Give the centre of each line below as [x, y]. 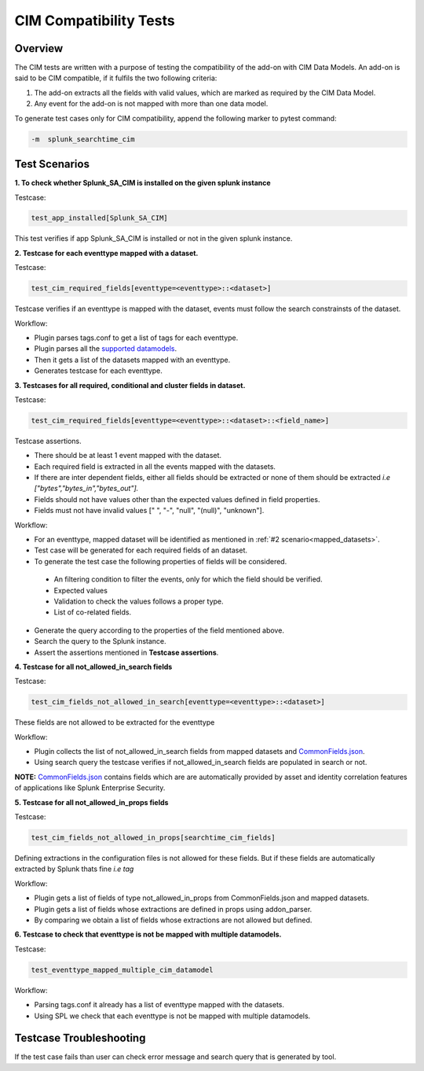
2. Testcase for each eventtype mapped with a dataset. [106, 253]
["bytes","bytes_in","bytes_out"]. [86, 489]
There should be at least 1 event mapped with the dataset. [128, 456]
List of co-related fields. [93, 612]
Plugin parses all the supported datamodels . [106, 349]
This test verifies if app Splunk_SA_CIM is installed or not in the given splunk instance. [154, 238]
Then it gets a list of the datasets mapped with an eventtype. [132, 360]
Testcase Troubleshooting [80, 1038]
